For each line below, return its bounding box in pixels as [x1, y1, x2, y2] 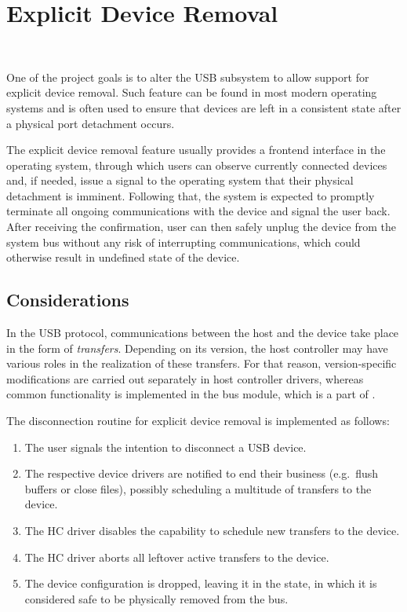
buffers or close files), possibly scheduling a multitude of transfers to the [24, 480, 372, 497]
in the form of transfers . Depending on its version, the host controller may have [6, 339, 388, 356]
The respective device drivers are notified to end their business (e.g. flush [24, 465, 378, 482]
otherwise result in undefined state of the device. [6, 249, 240, 266]
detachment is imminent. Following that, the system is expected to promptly [6, 187, 375, 203]
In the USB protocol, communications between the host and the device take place [6, 324, 399, 341]
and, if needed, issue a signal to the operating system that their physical [6, 172, 354, 189]
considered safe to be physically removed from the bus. [24, 590, 289, 607]
